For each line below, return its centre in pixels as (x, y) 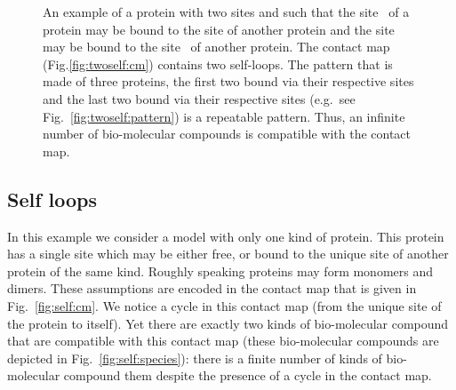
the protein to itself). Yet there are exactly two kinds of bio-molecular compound (228, 323)
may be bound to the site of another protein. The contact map (216, 47)
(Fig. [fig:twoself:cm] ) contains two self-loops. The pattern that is (218, 64)
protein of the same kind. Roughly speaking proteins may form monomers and (220, 271)
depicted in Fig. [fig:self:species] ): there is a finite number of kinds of (195, 358)
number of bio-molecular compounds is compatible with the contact (227, 134)
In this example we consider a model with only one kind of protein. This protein (226, 236)
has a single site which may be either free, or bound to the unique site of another (228, 254)
